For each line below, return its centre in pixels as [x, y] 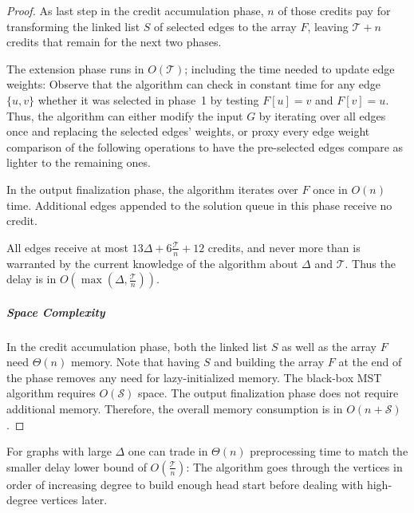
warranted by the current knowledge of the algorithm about [152, 263]
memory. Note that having [135, 362]
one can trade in [168, 451]
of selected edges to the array [225, 26]
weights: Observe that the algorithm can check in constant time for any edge [193, 84]
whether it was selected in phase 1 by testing [148, 99]
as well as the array [329, 346]
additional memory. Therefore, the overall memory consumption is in [175, 409]
